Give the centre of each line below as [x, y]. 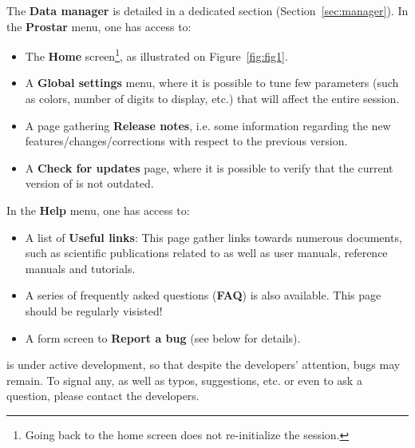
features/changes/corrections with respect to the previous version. [186, 141]
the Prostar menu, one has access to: [99, 26]
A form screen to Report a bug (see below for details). [163, 337]
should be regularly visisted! [94, 310]
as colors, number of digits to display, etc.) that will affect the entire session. [212, 99]
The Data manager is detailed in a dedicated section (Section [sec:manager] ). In [207, 10]
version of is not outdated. [89, 183]
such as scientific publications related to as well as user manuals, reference [206, 253]
